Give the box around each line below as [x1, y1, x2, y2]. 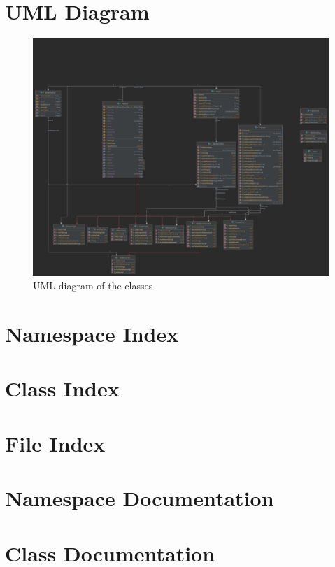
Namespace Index [5, 320, 179, 348]
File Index [5, 429, 106, 457]
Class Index [5, 374, 120, 403]
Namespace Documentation [5, 484, 274, 512]
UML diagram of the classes [33, 278, 153, 293]
